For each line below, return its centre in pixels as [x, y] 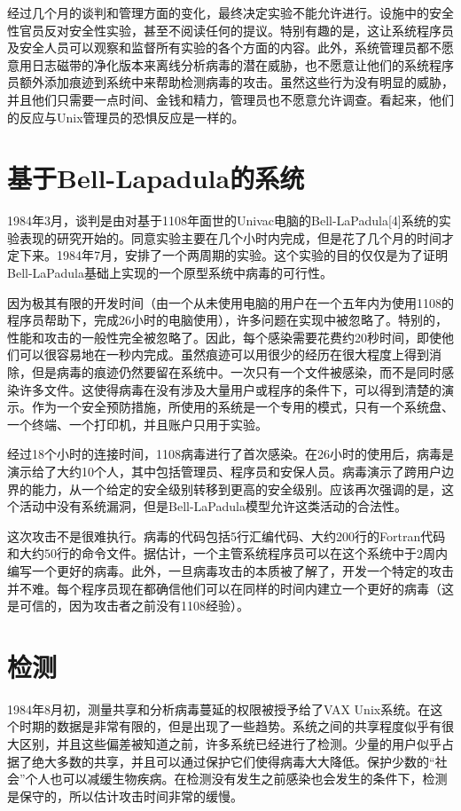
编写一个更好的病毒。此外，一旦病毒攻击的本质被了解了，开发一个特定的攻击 [230, 570]
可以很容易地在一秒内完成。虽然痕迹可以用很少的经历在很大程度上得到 [224, 354]
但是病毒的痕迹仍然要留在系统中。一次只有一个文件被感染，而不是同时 [236, 372]
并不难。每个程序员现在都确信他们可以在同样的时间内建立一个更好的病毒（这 [230, 588]
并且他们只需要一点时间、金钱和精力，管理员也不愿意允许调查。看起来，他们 [230, 99]
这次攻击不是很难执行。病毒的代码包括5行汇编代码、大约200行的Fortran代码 [227, 535]
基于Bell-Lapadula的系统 [156, 178]
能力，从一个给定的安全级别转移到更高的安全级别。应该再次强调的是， [236, 488]
